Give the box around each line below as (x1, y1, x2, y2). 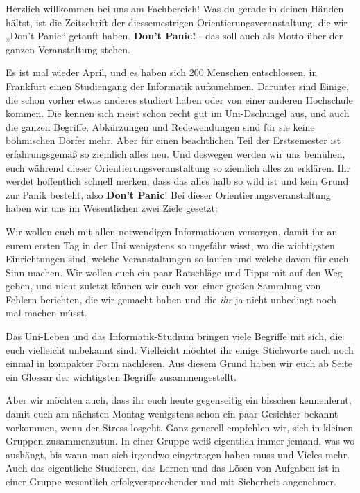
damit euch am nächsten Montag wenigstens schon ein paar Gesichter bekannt (6, 406, 338, 421)
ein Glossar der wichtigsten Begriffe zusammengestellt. (6, 369, 237, 384)
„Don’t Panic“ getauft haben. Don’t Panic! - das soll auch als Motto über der (6, 28, 343, 43)
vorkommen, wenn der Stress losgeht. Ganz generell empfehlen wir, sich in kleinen (6, 420, 354, 434)
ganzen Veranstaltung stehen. (6, 42, 130, 56)
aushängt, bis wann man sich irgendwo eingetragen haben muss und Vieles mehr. (6, 447, 350, 461)
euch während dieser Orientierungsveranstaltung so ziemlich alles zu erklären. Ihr (6, 160, 350, 174)
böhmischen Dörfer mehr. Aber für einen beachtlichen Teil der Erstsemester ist (6, 133, 341, 147)
